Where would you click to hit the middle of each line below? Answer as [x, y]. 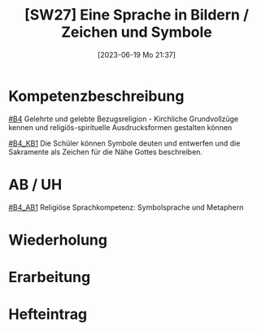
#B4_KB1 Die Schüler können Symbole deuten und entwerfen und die [124, 143]
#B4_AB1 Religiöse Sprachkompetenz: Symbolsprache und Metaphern [126, 207]
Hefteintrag [48, 314]
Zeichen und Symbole [137, 32]
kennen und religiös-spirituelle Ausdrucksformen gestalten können [120, 127]
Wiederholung [58, 240]
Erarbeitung [50, 277]
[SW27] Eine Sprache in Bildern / [137, 15]
